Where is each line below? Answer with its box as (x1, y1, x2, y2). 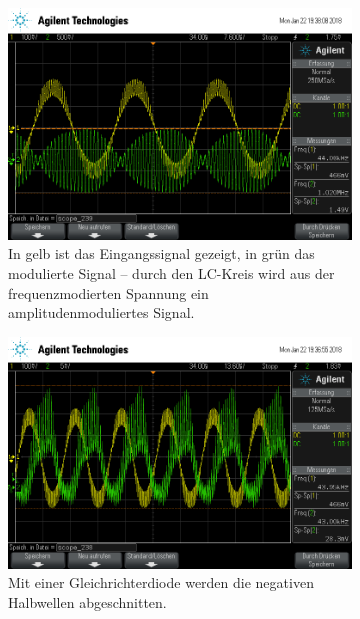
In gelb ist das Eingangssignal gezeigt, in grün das (8, 243, 315, 264)
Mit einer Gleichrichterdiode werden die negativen (8, 572, 314, 593)
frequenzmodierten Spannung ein (8, 282, 209, 303)
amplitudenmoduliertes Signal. (8, 302, 195, 323)
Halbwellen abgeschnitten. (8, 591, 167, 612)
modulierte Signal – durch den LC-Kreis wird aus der (8, 262, 335, 283)
